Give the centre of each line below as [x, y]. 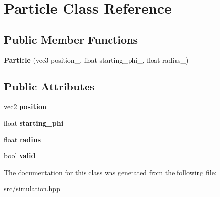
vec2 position [25, 106]
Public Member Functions [71, 39]
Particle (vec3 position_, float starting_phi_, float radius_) [96, 59]
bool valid [20, 156]
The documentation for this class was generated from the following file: [110, 172]
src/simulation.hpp [32, 188]
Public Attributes [49, 86]
